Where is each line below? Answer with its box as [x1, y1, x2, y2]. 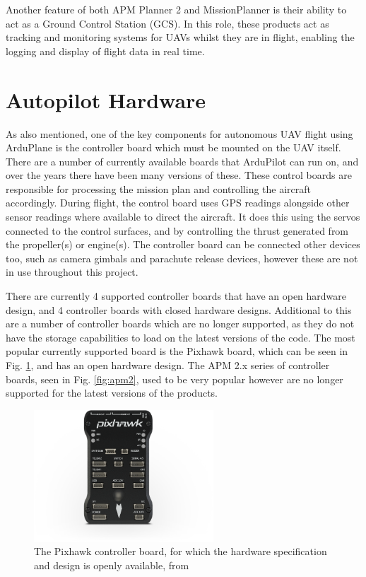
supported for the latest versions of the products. [6, 385, 218, 400]
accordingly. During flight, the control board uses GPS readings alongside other [6, 195, 350, 210]
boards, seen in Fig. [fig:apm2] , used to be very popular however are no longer [6, 371, 343, 386]
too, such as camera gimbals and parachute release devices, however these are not [6, 250, 358, 265]
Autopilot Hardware [6, 85, 206, 114]
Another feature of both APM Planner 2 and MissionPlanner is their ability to [6, 2, 347, 16]
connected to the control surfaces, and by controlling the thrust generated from [6, 223, 349, 238]
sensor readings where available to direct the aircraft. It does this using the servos [6, 209, 360, 224]
